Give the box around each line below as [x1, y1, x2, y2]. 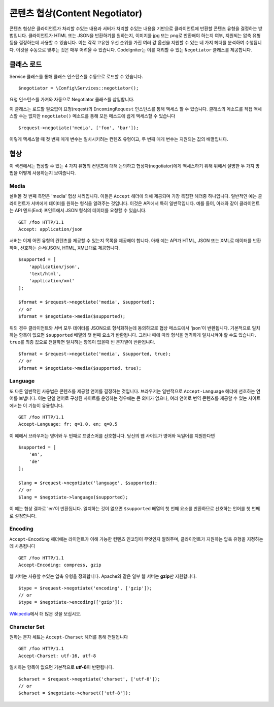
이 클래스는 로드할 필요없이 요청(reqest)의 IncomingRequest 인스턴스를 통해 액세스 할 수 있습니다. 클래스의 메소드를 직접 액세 [9, 106, 262, 112]
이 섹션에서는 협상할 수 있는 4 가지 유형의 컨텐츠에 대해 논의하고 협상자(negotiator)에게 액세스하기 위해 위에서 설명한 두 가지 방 [9, 163, 260, 169]
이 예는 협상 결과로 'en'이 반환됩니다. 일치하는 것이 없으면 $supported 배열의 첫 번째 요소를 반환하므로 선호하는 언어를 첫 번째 [9, 506, 260, 512]
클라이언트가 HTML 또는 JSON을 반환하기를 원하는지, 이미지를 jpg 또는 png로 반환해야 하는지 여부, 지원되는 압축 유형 [28, 32, 261, 38]
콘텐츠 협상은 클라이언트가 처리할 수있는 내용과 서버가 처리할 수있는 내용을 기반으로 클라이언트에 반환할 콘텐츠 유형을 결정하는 [9, 25, 257, 32]
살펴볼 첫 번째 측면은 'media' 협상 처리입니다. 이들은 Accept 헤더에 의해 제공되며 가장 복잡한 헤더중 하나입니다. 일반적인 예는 [9, 193, 257, 199]
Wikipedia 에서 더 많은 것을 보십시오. [9, 610, 82, 616]
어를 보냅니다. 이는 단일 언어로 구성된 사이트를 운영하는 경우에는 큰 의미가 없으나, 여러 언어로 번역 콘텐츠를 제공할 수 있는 [9, 395, 247, 401]
